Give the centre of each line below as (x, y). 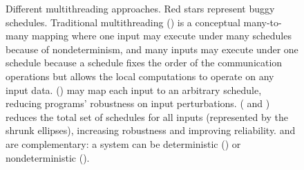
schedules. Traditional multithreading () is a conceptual (123, 22)
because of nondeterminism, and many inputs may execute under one (152, 49)
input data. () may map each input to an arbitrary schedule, (134, 89)
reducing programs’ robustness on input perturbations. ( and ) (138, 103)
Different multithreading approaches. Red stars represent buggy (140, 8)
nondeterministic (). (48, 157)
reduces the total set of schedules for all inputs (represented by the (147, 116)
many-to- (263, 22)
